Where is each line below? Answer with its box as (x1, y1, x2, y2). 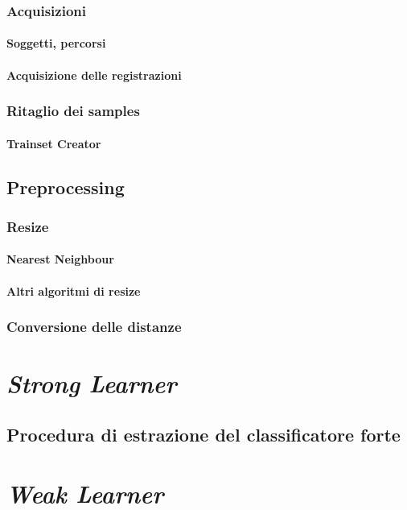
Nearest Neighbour (6, 251, 114, 267)
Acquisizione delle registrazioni (6, 66, 182, 83)
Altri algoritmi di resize (6, 282, 141, 299)
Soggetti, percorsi (6, 35, 106, 52)
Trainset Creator (6, 135, 101, 151)
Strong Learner (6, 367, 177, 400)
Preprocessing (6, 174, 125, 199)
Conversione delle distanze (6, 317, 182, 337)
